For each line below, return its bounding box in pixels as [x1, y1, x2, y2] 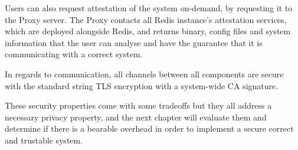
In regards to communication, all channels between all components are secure [5, 67, 284, 80]
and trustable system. [5, 133, 83, 146]
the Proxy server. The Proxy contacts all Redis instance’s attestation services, [5, 13, 287, 25]
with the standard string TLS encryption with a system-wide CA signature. [5, 79, 279, 92]
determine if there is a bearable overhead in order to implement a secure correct [5, 122, 294, 135]
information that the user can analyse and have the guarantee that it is [5, 36, 263, 48]
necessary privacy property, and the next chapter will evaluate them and [5, 110, 267, 123]
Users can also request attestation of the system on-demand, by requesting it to [5, 2, 293, 14]
